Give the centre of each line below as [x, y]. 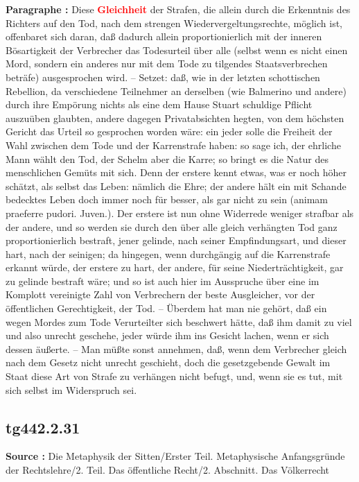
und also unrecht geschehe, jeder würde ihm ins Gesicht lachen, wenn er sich [167, 335]
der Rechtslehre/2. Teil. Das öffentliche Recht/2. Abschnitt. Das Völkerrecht [168, 470]
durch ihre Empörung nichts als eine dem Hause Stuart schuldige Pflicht [159, 104]
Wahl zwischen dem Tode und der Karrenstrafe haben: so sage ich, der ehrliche [173, 145]
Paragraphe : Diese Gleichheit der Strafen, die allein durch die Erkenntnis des [178, 9]
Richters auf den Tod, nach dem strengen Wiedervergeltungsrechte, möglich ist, [174, 23]
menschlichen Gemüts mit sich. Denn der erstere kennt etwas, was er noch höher [176, 172]
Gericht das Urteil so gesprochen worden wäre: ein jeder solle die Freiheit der [169, 131]
